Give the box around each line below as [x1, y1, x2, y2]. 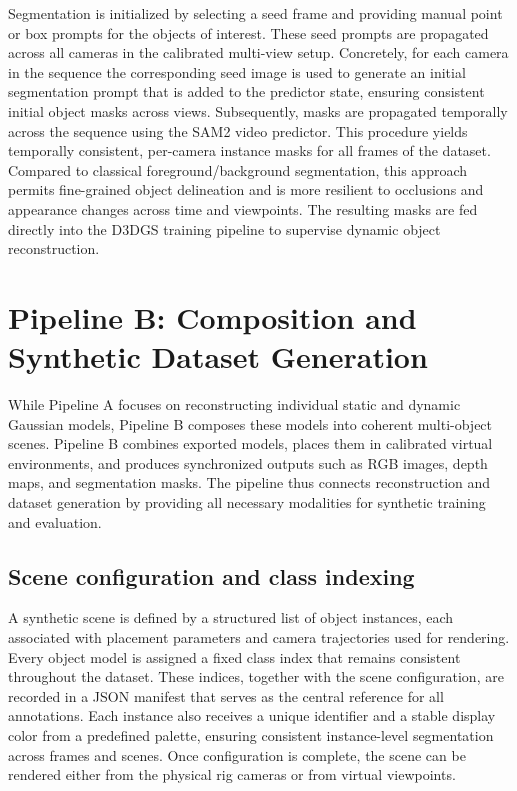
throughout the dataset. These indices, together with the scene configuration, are [8, 666, 504, 687]
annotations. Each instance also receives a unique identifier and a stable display [8, 705, 496, 726]
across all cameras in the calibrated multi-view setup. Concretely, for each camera [8, 42, 509, 63]
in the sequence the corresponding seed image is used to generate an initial [8, 61, 466, 82]
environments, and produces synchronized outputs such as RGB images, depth [8, 452, 488, 473]
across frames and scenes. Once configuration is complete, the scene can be [8, 744, 466, 765]
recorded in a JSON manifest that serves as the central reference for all [8, 685, 444, 706]
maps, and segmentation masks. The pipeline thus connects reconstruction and [8, 472, 491, 493]
